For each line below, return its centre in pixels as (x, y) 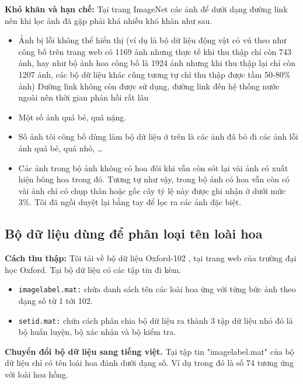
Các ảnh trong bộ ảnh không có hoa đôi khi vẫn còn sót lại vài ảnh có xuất (153, 167)
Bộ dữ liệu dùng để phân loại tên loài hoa (134, 233)
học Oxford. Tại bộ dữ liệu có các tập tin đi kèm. (93, 269)
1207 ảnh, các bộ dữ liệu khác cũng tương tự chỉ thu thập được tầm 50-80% (154, 74)
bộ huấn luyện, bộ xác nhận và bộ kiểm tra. (97, 332)
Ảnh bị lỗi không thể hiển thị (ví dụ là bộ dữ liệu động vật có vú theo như (152, 40)
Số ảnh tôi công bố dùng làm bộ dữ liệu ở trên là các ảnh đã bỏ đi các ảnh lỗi (158, 136)
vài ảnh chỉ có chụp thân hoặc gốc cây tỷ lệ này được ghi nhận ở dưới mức (152, 190)
